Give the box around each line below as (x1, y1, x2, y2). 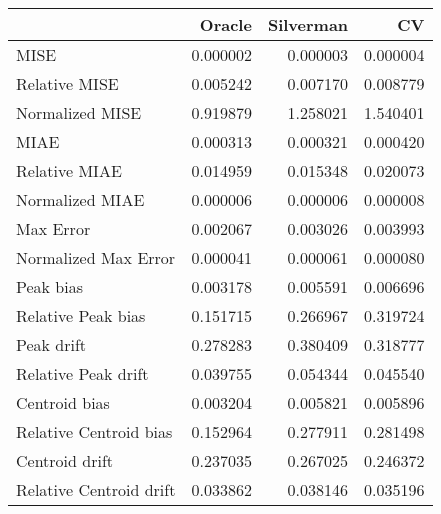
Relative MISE (16, 72, 119, 95)
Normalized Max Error (16, 246, 176, 269)
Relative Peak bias (16, 304, 146, 327)
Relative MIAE (16, 159, 122, 182)
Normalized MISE (16, 101, 142, 124)
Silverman (267, 13, 349, 36)
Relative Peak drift (16, 362, 149, 385)
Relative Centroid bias (16, 420, 173, 443)
